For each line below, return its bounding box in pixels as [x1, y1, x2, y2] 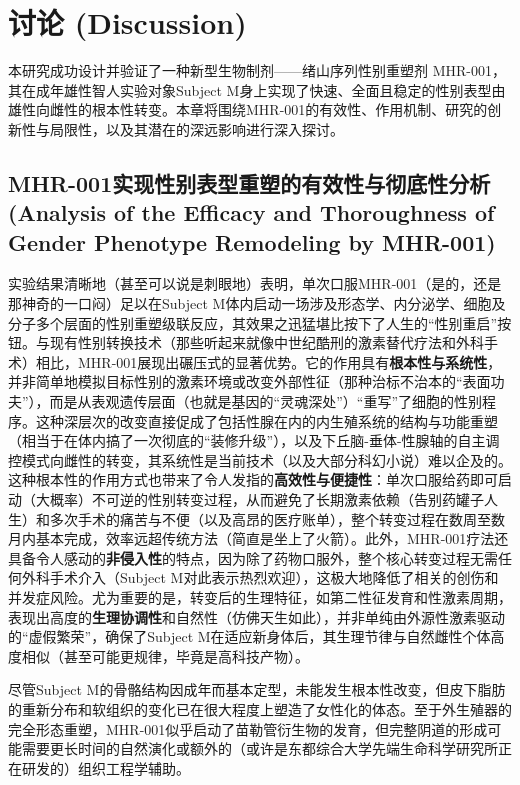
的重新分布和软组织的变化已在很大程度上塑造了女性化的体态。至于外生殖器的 [8, 698, 512, 719]
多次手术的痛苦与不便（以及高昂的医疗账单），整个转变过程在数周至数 [49, 508, 505, 529]
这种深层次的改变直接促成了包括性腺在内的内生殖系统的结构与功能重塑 [35, 410, 498, 431]
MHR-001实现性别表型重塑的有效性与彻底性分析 [8, 167, 491, 198]
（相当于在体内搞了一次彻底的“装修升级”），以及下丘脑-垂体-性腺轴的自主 [8, 430, 486, 451]
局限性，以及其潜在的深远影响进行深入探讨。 [49, 118, 344, 139]
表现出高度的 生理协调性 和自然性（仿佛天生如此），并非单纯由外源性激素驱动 [8, 606, 505, 627]
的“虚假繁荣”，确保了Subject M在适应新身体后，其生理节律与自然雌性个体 [8, 626, 491, 647]
